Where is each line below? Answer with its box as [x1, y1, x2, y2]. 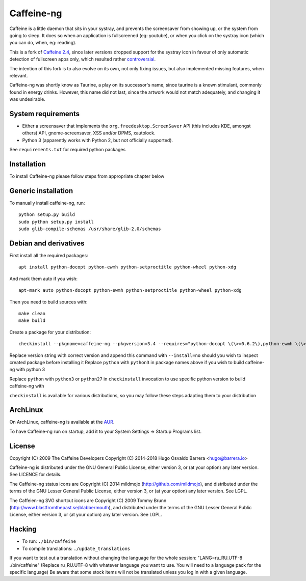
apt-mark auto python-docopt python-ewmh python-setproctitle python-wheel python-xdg [18, 288, 242, 293]
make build [18, 318, 46, 323]
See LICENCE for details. [9, 472, 62, 478]
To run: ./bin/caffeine [22, 538, 76, 544]
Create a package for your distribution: [9, 329, 91, 335]
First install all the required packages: [9, 253, 89, 259]
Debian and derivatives [9, 239, 85, 247]
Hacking [9, 525, 37, 534]
